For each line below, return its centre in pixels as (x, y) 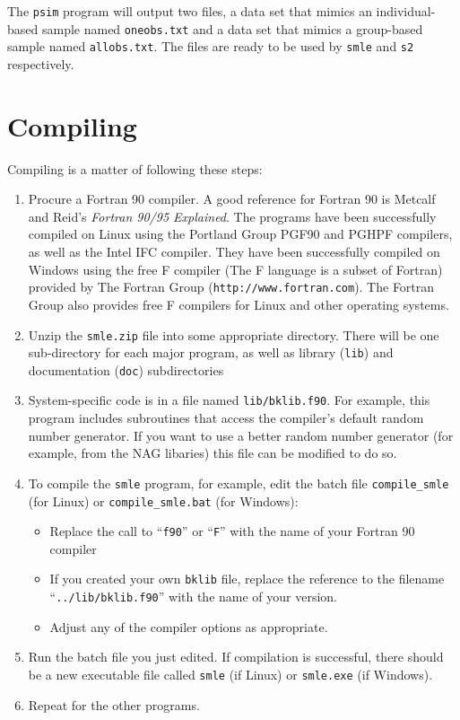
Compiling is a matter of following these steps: (135, 168)
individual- (406, 11)
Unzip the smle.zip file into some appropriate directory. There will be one (234, 334)
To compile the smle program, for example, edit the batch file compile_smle (239, 483)
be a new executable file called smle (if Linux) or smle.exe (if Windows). (230, 674)
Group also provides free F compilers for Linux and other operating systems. (239, 304)
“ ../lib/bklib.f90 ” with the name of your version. (194, 597)
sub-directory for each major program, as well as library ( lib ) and (211, 352)
